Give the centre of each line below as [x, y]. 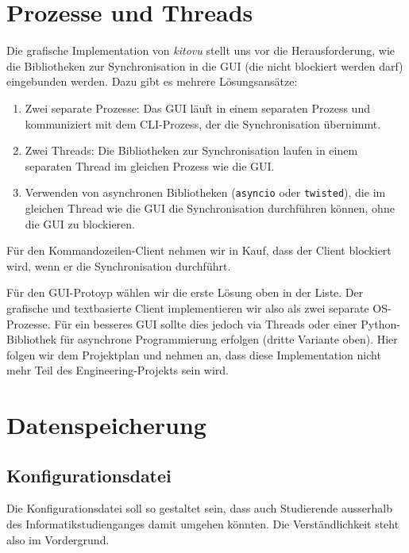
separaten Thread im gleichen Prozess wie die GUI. [150, 165]
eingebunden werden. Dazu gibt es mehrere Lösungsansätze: [152, 81]
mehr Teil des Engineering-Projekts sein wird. [118, 370]
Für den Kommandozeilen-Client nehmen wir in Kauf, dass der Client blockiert [199, 250]
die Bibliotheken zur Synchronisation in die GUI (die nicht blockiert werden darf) [205, 65]
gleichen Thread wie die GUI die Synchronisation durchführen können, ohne [210, 207]
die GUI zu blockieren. [80, 223]
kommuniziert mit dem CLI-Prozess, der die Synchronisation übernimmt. [203, 123]
